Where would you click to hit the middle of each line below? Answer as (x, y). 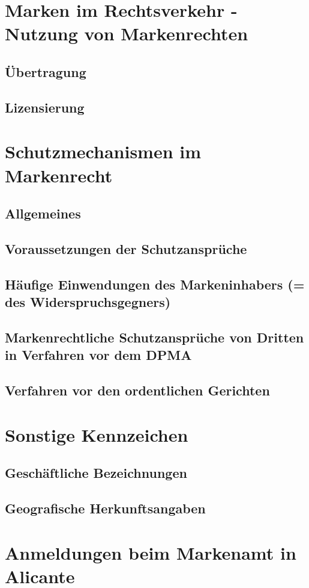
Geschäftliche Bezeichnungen (96, 473)
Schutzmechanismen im (103, 151)
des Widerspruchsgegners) (88, 302)
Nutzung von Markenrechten (127, 33)
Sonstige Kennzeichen (97, 434)
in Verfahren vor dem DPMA (98, 355)
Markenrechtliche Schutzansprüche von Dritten (154, 337)
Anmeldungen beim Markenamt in (151, 552)
